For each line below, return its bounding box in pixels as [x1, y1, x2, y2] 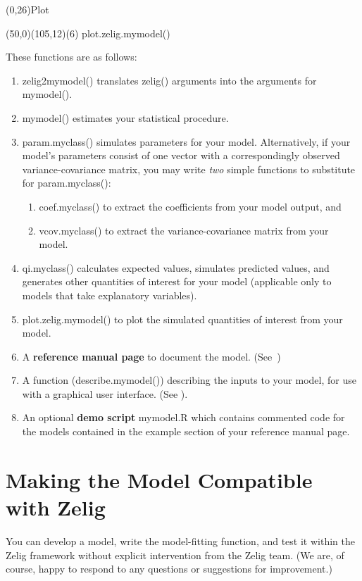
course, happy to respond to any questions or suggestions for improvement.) [6, 561, 332, 576]
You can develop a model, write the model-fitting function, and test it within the [6, 533, 355, 548]
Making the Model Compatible [6, 465, 313, 494]
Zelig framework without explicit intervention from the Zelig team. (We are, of [6, 547, 344, 562]
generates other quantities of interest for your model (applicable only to [22, 274, 332, 289]
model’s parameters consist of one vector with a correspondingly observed [22, 148, 340, 163]
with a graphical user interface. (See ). [22, 386, 188, 401]
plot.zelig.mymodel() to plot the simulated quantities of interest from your [22, 311, 343, 326]
